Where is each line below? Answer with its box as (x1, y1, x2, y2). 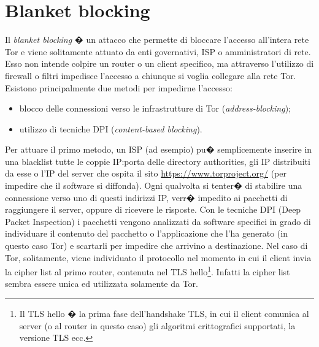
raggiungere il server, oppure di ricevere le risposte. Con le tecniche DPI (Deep (5, 203, 301, 216)
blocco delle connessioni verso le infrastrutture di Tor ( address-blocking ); (19, 102, 291, 115)
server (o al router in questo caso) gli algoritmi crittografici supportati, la (19, 319, 296, 332)
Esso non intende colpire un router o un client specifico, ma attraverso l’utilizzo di (5, 57, 314, 70)
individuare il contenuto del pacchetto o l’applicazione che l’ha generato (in (5, 227, 288, 240)
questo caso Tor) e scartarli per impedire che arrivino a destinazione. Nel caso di (5, 239, 308, 252)
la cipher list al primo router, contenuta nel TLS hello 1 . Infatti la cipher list (5, 264, 290, 278)
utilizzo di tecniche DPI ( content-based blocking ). (19, 122, 202, 135)
